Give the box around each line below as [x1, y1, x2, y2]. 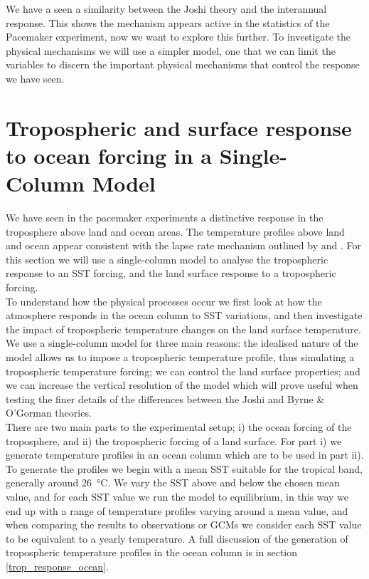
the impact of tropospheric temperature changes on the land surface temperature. [6, 321, 361, 336]
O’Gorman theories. [6, 405, 92, 420]
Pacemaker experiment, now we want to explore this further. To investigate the [6, 29, 351, 44]
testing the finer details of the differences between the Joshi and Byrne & [6, 391, 325, 406]
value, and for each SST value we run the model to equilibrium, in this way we [6, 489, 349, 504]
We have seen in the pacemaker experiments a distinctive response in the [6, 210, 323, 225]
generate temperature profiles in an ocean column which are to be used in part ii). [6, 447, 364, 462]
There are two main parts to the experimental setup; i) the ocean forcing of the [6, 419, 352, 434]
